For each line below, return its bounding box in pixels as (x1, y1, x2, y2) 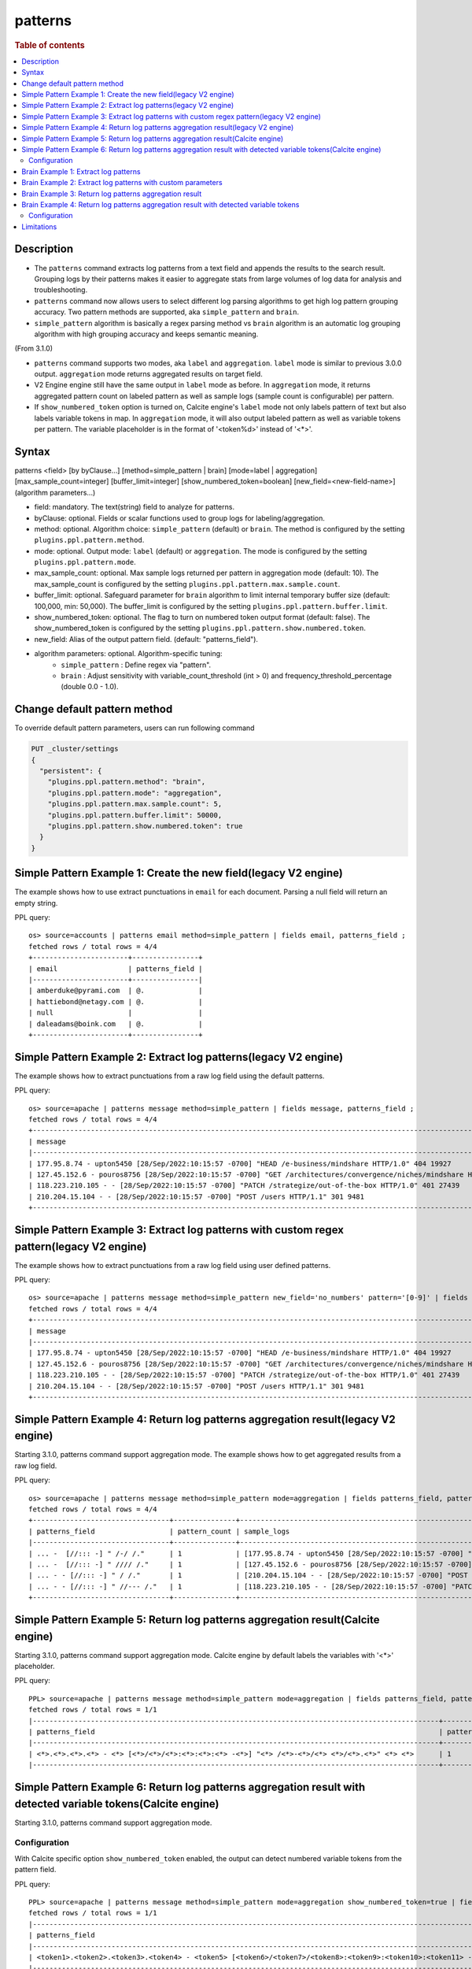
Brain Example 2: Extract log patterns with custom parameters (21, 178, 223, 187)
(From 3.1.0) (14, 343, 53, 354)
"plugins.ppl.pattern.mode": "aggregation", (47, 788, 223, 797)
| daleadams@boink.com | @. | (28, 1019, 204, 1028)
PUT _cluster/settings (31, 744, 119, 754)
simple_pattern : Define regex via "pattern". (61, 660, 212, 669)
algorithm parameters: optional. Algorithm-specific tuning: (34, 649, 223, 658)
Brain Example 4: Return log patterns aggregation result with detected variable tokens (21, 199, 300, 209)
